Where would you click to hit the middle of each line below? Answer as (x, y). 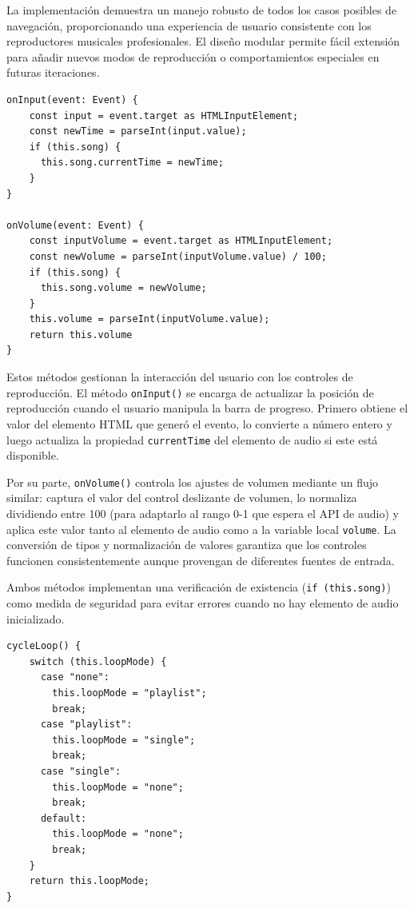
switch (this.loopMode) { (98, 661)
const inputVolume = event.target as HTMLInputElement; (181, 241)
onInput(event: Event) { (72, 100)
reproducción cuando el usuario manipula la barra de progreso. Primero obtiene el (207, 408)
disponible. (33, 455)
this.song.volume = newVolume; (123, 288)
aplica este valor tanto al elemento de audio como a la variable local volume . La (201, 529)
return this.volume (81, 335)
